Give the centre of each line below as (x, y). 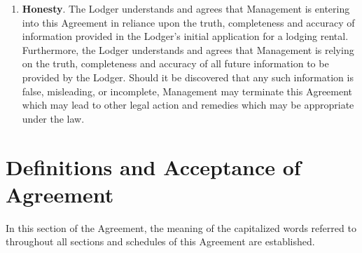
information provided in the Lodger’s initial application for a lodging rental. (185, 36)
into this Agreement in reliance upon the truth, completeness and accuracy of (188, 22)
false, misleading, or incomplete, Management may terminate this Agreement (187, 91)
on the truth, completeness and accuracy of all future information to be (175, 63)
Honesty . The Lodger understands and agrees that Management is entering (186, 8)
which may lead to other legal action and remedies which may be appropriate (188, 105)
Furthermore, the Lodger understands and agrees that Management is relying (188, 49)
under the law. (53, 118)
